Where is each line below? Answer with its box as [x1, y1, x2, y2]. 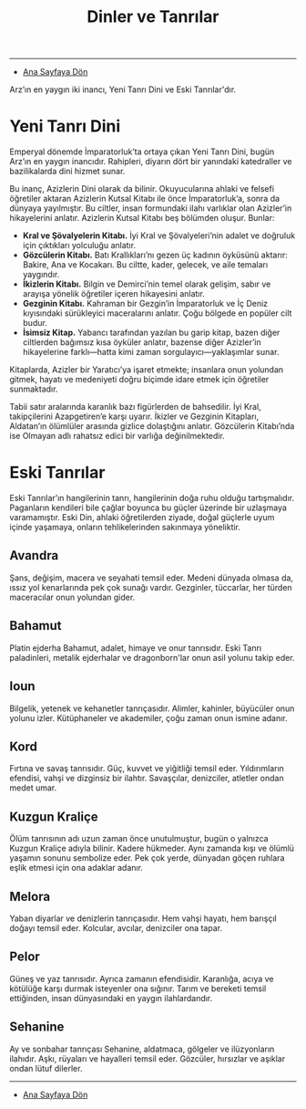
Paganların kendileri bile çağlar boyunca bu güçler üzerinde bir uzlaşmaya [9, 502, 287, 513]
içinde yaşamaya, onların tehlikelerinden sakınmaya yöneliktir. [9, 522, 241, 533]
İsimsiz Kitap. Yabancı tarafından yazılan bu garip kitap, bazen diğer [22, 327, 280, 339]
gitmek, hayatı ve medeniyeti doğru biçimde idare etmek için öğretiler [9, 374, 270, 385]
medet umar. [9, 782, 57, 793]
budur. [22, 318, 47, 329]
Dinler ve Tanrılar [87, 6, 219, 27]
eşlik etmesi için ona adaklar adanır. [9, 863, 144, 874]
